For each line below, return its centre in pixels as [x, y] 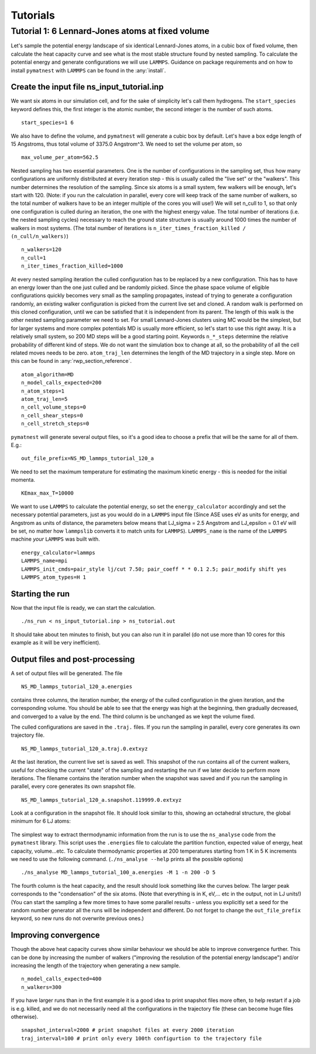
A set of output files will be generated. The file [67, 673]
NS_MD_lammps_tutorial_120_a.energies [77, 687]
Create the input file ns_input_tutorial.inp [87, 87]
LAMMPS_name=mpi [44, 561]
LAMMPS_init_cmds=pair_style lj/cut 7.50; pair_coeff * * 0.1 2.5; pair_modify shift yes [154, 569]
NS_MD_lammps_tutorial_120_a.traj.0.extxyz [85, 749]
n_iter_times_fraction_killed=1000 [72, 266]
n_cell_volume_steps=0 [54, 407]
